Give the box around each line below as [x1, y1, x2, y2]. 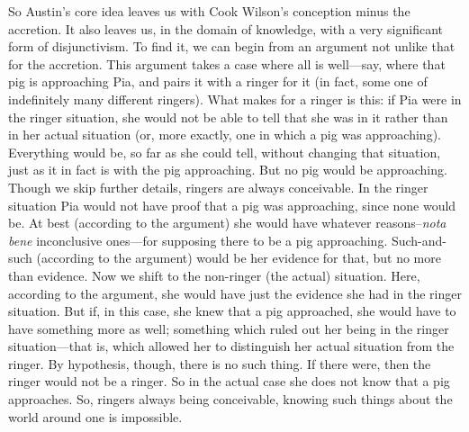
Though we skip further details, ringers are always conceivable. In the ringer [8, 177, 428, 196]
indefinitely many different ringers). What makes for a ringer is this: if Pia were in [8, 89, 462, 108]
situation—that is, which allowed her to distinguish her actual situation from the [8, 337, 455, 355]
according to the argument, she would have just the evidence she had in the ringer [8, 283, 462, 302]
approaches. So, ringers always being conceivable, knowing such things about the [8, 390, 453, 409]
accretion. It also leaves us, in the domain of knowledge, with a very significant [8, 19, 443, 38]
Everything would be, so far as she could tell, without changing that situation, [8, 142, 441, 161]
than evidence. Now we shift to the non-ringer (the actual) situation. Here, [8, 265, 420, 284]
